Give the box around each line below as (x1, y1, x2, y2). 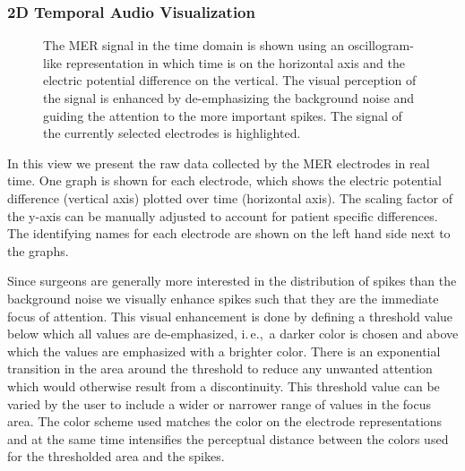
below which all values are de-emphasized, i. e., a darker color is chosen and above (7, 324, 459, 343)
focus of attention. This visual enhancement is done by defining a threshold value (7, 306, 453, 325)
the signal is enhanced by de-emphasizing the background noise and (43, 89, 415, 107)
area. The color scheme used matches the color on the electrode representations (7, 412, 443, 431)
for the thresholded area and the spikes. (7, 447, 225, 466)
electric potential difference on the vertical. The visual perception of (43, 71, 417, 90)
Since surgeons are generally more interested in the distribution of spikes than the (7, 271, 457, 290)
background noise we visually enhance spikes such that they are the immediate (7, 288, 439, 307)
